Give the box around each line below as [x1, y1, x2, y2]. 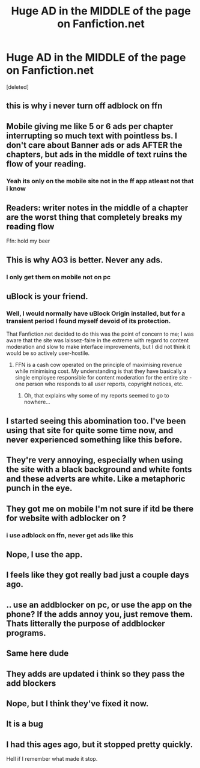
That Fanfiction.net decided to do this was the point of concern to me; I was [6, 330, 194, 337]
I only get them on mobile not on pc [6, 273, 111, 281]
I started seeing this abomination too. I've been [6, 416, 186, 426]
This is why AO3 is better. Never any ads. [6, 255, 163, 265]
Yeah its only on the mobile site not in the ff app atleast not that [6, 177, 194, 185]
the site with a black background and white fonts [6, 464, 192, 475]
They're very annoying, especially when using [6, 455, 183, 465]
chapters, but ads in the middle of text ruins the [6, 149, 187, 160]
